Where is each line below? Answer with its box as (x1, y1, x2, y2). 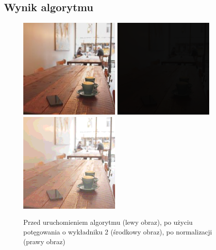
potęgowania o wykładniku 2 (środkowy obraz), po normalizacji (23, 226, 212, 236)
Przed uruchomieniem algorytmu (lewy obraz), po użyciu (23, 217, 193, 227)
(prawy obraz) (23, 236, 66, 246)
